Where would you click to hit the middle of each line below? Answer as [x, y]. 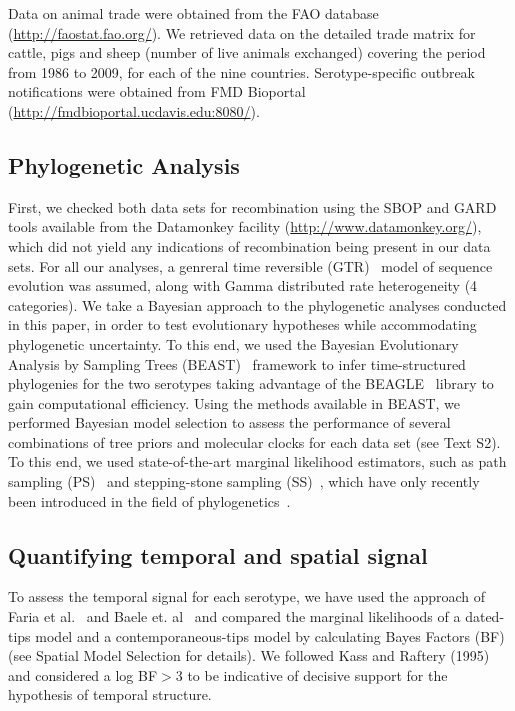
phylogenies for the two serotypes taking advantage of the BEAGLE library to [251, 383]
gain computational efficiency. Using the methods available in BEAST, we [234, 402]
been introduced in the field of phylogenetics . [149, 500]
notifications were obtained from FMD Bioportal [157, 91]
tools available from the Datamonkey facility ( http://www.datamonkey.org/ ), [245, 226]
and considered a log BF [83, 674]
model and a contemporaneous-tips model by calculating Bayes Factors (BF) [270, 635]
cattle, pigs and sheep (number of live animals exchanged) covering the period [247, 52]
